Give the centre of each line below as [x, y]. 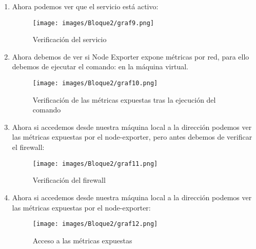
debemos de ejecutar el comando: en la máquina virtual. [100, 66]
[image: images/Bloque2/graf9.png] [93, 23]
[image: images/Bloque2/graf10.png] [95, 83]
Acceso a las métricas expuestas [82, 240]
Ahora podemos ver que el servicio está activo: [85, 6]
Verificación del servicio [70, 39]
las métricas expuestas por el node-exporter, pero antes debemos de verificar [132, 137]
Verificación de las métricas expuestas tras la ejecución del [124, 99]
